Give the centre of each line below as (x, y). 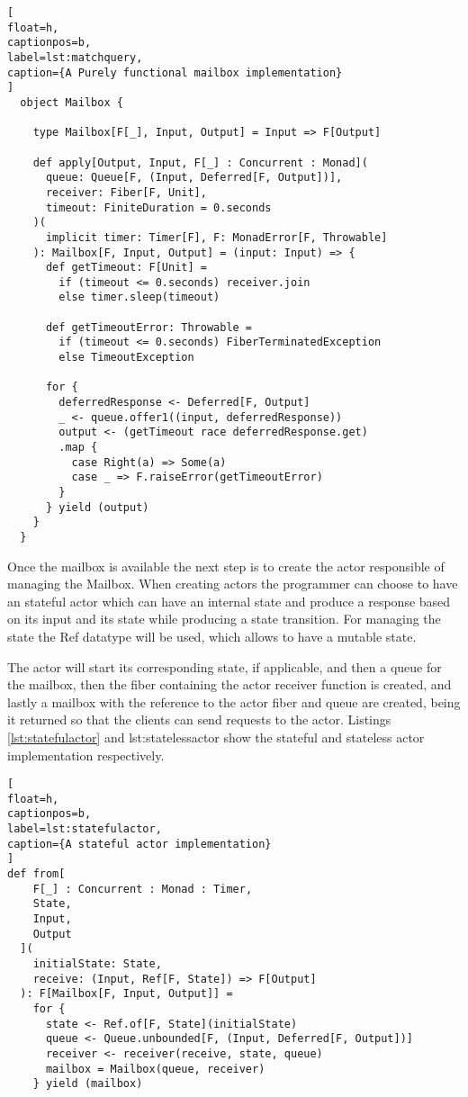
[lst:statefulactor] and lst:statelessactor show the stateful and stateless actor (216, 737)
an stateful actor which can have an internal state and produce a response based (229, 601)
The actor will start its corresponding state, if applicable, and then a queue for (225, 666)
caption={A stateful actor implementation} (139, 844)
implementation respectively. (86, 755)
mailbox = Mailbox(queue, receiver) (155, 1069)
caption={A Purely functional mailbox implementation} (175, 72)
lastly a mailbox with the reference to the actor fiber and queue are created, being (234, 701)
